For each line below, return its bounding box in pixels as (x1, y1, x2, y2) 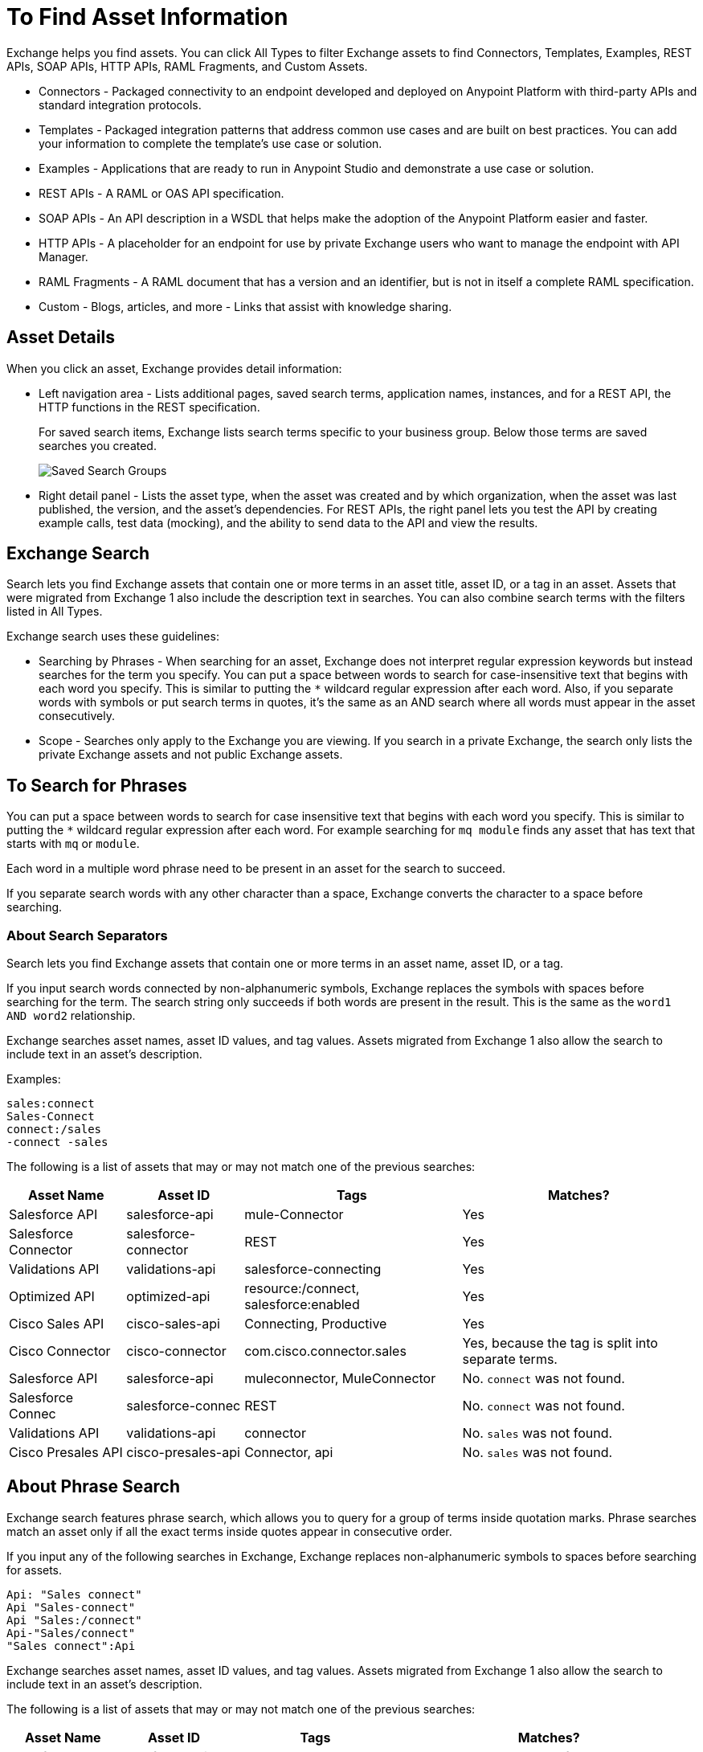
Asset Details (6, 327, 115, 348)
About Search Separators (6, 927, 168, 944)
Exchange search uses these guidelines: (6, 629, 219, 644)
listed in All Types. (6, 604, 103, 619)
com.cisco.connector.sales (244, 1343, 407, 1360)
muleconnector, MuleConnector (244, 1370, 436, 1387)
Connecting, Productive (244, 1316, 387, 1332)
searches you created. (39, 438, 157, 452)
